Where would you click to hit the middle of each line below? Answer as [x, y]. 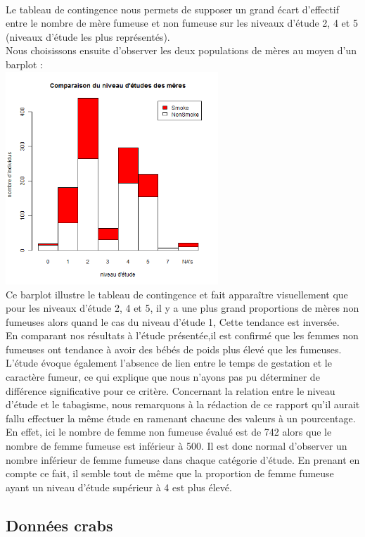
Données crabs [59, 525]
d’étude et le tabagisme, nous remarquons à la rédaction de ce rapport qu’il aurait [183, 404]
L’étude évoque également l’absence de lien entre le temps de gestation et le [169, 363]
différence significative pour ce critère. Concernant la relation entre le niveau [171, 390]
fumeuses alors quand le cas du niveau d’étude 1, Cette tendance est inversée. [173, 321]
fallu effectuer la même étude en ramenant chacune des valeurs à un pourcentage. [181, 418]
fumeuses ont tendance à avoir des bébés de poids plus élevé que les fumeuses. [174, 349]
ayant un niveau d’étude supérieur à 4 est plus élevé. [119, 487]
